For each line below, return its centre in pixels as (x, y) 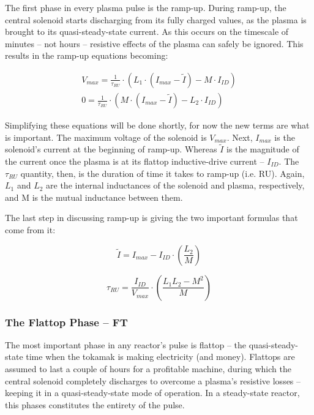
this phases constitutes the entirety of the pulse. (95, 404)
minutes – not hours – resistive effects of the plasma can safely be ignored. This (154, 43)
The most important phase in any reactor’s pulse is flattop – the (126, 344)
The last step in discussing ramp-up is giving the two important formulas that (151, 218)
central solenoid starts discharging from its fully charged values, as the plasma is (156, 19)
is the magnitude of (263, 149)
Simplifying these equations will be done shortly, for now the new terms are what (157, 125)
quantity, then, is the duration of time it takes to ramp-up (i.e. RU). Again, (163, 173)
